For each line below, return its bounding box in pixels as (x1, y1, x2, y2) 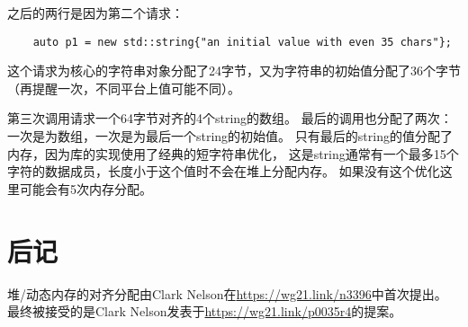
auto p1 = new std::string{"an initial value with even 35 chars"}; (32, 35, 452, 49)
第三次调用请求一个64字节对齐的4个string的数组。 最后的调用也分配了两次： (7, 109, 453, 128)
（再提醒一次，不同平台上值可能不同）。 (7, 78, 240, 97)
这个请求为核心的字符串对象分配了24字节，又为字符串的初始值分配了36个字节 (7, 61, 461, 80)
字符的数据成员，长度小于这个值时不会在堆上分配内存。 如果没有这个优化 (7, 162, 440, 181)
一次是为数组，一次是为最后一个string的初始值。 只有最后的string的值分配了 (7, 127, 453, 146)
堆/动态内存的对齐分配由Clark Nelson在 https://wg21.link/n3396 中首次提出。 (7, 284, 447, 303)
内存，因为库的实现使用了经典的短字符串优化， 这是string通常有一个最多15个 (7, 144, 459, 163)
